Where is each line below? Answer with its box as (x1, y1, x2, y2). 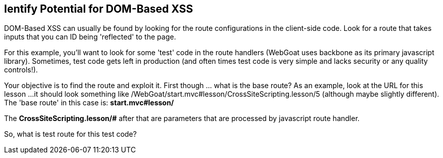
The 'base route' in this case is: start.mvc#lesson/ (4, 98, 174, 107)
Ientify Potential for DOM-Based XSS (4, 3, 193, 15)
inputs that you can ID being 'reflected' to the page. (4, 32, 176, 42)
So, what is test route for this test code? (4, 130, 137, 139)
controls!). (4, 65, 38, 74)
